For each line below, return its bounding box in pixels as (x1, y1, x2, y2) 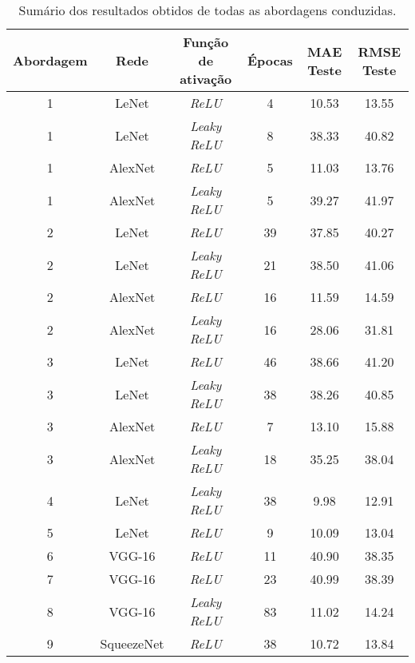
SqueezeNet (100, 634, 164, 653)
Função (183, 33, 229, 51)
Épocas (247, 51, 293, 69)
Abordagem (13, 51, 88, 69)
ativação (180, 69, 232, 88)
